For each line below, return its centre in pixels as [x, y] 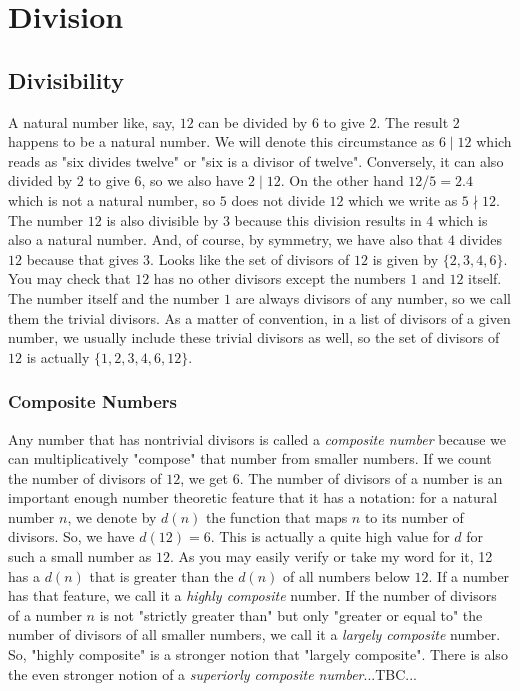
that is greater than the [161, 575]
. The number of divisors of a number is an [371, 477]
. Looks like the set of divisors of [250, 258]
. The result [412, 121]
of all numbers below [346, 575]
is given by [405, 258]
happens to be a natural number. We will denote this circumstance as [221, 141]
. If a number [469, 575]
